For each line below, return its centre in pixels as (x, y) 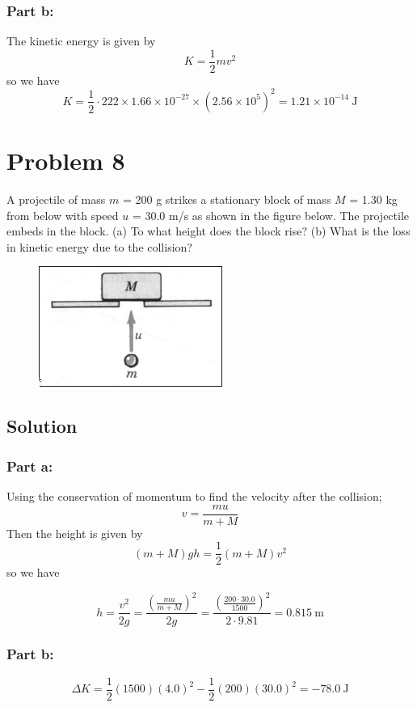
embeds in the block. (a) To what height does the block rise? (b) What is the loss (208, 231)
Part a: (30, 466)
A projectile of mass (56, 199)
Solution (42, 426)
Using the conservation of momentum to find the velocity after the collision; (194, 496)
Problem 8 (66, 161)
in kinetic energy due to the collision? (99, 246)
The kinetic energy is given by (81, 41)
